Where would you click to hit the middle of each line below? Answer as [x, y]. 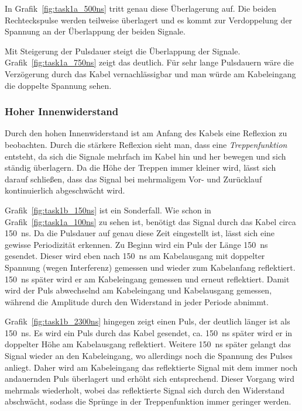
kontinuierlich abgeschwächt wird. [65, 190]
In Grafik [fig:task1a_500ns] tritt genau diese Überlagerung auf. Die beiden [140, 8]
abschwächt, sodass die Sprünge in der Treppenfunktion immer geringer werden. [148, 401]
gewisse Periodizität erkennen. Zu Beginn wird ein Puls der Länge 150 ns [136, 244]
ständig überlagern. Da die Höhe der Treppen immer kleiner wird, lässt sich [140, 167]
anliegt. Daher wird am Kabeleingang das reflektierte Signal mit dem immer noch [151, 367]
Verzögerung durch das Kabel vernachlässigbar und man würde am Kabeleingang [150, 73]
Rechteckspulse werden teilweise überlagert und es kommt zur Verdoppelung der [149, 20]
